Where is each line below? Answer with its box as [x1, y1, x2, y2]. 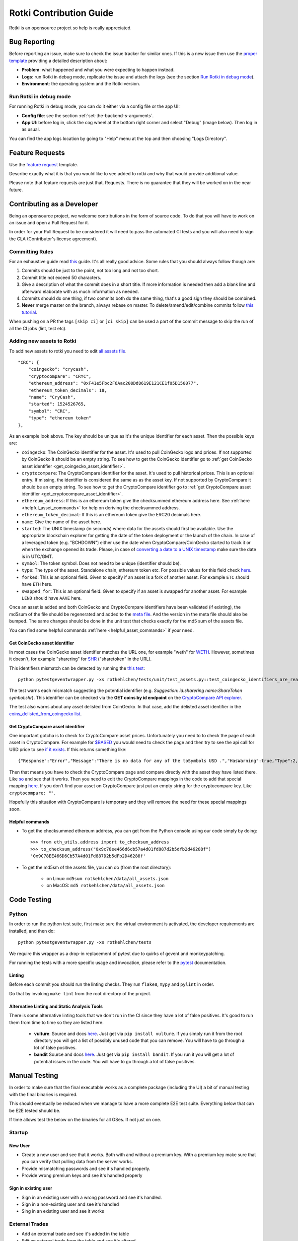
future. [9, 187, 23, 193]
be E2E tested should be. [9, 1107, 61, 1113]
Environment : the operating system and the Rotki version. [21, 81, 141, 87]
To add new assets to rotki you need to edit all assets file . [9, 348, 127, 354]
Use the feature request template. [9, 161, 78, 167]
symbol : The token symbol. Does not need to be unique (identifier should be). [21, 560, 181, 566]
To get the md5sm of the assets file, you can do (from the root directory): [21, 864, 171, 870]
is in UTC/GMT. [21, 553, 53, 559]
